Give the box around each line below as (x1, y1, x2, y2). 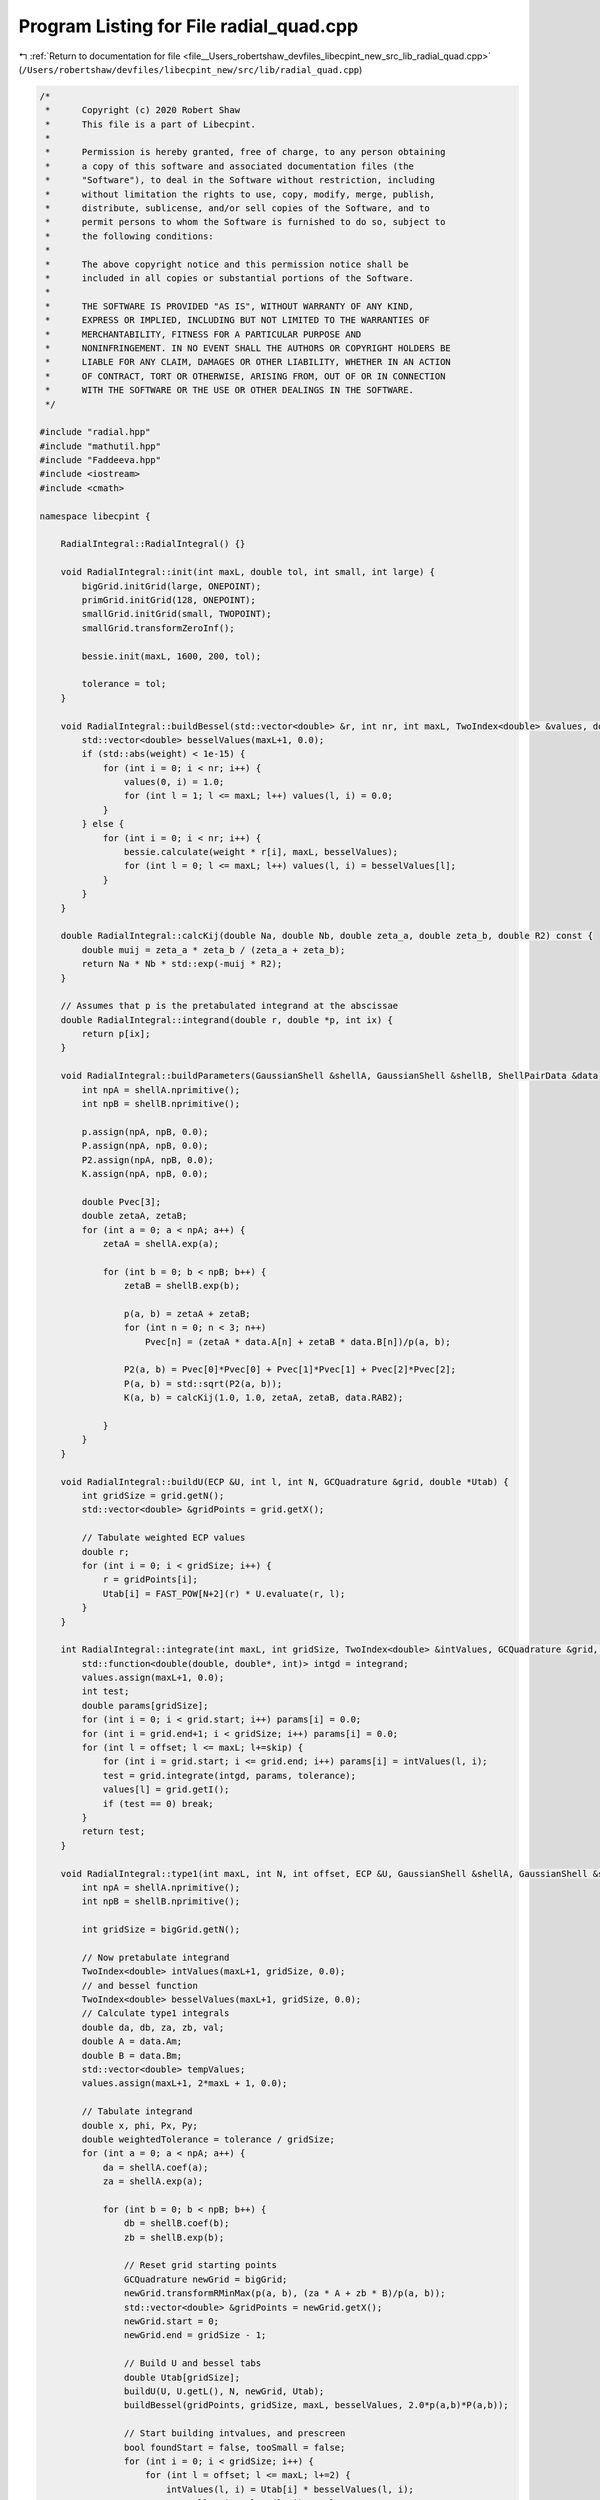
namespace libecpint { (39, 510, 151, 522)
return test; (81, 1826, 146, 1837)
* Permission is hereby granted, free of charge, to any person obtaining (45, 146, 446, 158)
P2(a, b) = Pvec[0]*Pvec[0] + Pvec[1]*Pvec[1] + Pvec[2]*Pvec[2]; (123, 1364, 457, 1375)
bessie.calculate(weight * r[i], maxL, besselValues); (123, 846, 399, 858)
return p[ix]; (81, 1028, 151, 1040)
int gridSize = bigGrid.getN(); (81, 1924, 240, 1935)
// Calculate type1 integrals (81, 2008, 230, 2019)
